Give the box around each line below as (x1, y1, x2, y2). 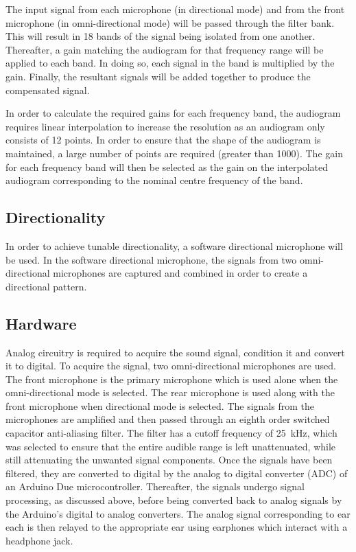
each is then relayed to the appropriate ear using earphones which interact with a (5, 520, 348, 534)
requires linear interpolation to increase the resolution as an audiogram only (5, 119, 325, 133)
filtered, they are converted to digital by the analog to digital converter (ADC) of (5, 465, 348, 480)
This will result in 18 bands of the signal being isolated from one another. (5, 29, 316, 43)
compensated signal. (5, 82, 90, 97)
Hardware (5, 312, 77, 334)
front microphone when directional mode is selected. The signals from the (5, 398, 315, 413)
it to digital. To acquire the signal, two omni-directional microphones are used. (5, 358, 336, 373)
